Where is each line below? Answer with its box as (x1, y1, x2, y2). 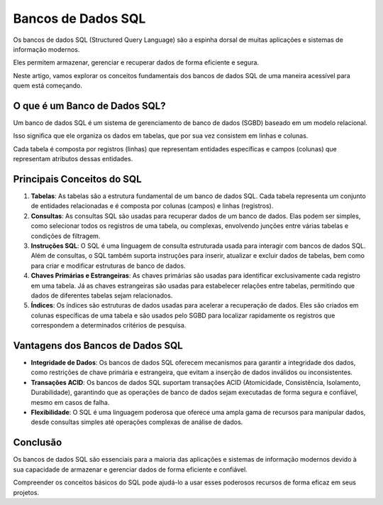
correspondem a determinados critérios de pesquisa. (30, 321, 187, 330)
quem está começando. (13, 82, 83, 90)
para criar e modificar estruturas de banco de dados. (30, 261, 186, 270)
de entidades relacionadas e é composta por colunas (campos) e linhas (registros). (30, 202, 274, 210)
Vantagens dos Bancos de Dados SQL (13, 340, 184, 352)
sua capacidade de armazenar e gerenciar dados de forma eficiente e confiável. (13, 465, 248, 474)
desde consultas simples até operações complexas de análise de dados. (30, 418, 243, 426)
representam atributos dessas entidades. (13, 155, 133, 163)
